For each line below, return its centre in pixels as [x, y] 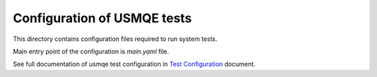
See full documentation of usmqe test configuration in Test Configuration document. [134, 64]
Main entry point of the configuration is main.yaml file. [91, 51]
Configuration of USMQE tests [102, 18]
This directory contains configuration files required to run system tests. [115, 39]
